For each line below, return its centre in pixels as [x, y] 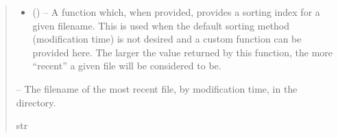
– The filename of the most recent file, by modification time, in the [157, 88]
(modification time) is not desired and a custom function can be [167, 39]
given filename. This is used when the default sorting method [161, 25]
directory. [36, 102]
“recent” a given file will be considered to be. [127, 66]
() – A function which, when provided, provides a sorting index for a [176, 12]
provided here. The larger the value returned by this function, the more [183, 52]
